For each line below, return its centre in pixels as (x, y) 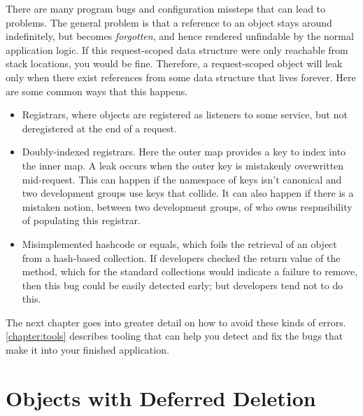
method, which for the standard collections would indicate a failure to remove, (190, 271)
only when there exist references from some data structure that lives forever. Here (181, 77)
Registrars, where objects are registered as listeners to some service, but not (185, 115)
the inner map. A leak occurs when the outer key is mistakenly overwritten (183, 165)
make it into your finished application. (87, 350)
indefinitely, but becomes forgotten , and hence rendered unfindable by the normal (180, 36)
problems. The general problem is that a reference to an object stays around (169, 22)
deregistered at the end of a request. (99, 128)
